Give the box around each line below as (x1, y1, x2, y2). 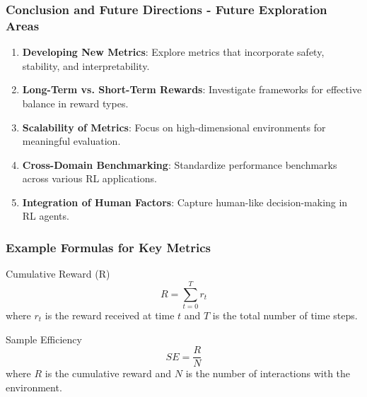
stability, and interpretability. (22, 58, 150, 73)
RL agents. (22, 208, 69, 223)
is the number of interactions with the (185, 366, 351, 381)
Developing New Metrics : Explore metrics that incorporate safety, (22, 45, 325, 59)
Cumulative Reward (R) (6, 266, 110, 281)
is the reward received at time (45, 308, 175, 323)
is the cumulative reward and (45, 366, 172, 381)
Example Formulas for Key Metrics (6, 239, 211, 256)
